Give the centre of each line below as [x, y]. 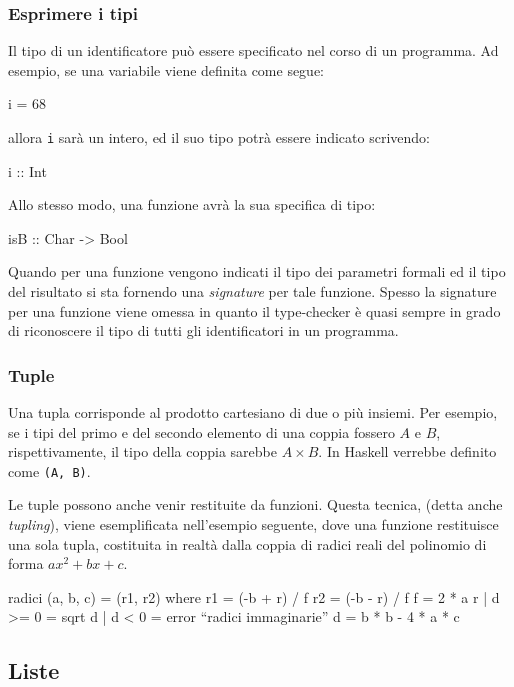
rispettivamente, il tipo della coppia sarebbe [142, 451]
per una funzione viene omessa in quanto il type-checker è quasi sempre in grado [254, 310]
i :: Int [27, 170]
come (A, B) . [49, 470]
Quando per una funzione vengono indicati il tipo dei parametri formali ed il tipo [257, 271]
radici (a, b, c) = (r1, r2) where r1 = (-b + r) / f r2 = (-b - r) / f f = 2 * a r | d [254, 596]
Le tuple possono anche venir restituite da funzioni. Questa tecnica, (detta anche [255, 504]
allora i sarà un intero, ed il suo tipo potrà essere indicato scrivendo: [219, 137]
